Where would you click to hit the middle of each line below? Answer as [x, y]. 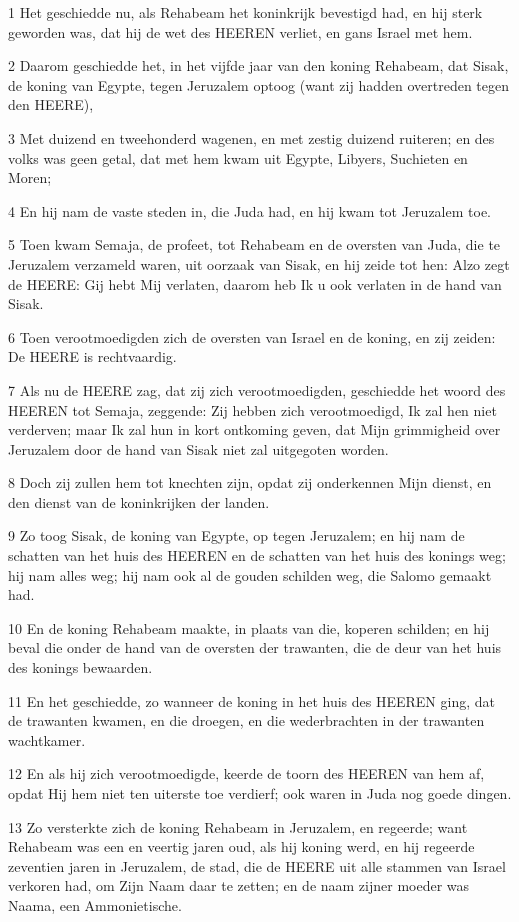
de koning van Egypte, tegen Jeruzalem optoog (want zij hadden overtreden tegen [259, 84]
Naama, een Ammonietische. [95, 904]
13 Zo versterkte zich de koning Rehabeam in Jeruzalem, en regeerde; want [238, 826]
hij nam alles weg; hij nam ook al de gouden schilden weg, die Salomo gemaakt [250, 574]
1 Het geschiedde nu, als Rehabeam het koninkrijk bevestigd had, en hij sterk [245, 12]
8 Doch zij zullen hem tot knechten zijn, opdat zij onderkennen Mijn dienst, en [250, 482]
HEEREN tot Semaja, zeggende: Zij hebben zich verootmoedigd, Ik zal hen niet [252, 409]
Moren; [30, 177]
